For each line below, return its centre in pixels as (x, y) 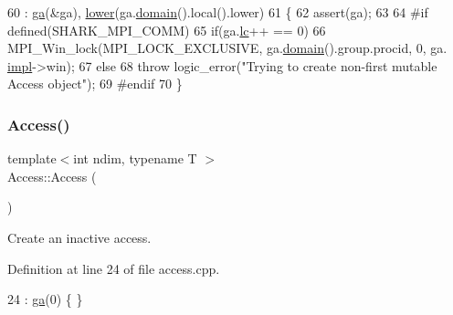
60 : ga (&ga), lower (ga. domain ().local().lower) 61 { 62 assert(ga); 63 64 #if (218, 12)
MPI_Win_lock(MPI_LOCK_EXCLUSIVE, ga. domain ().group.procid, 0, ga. (227, 48)
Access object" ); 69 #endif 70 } (95, 84)
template (32, 158)
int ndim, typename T (135, 158)
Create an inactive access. (79, 237)
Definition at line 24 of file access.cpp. (114, 268)
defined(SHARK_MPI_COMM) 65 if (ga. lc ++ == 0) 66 (167, 30)
